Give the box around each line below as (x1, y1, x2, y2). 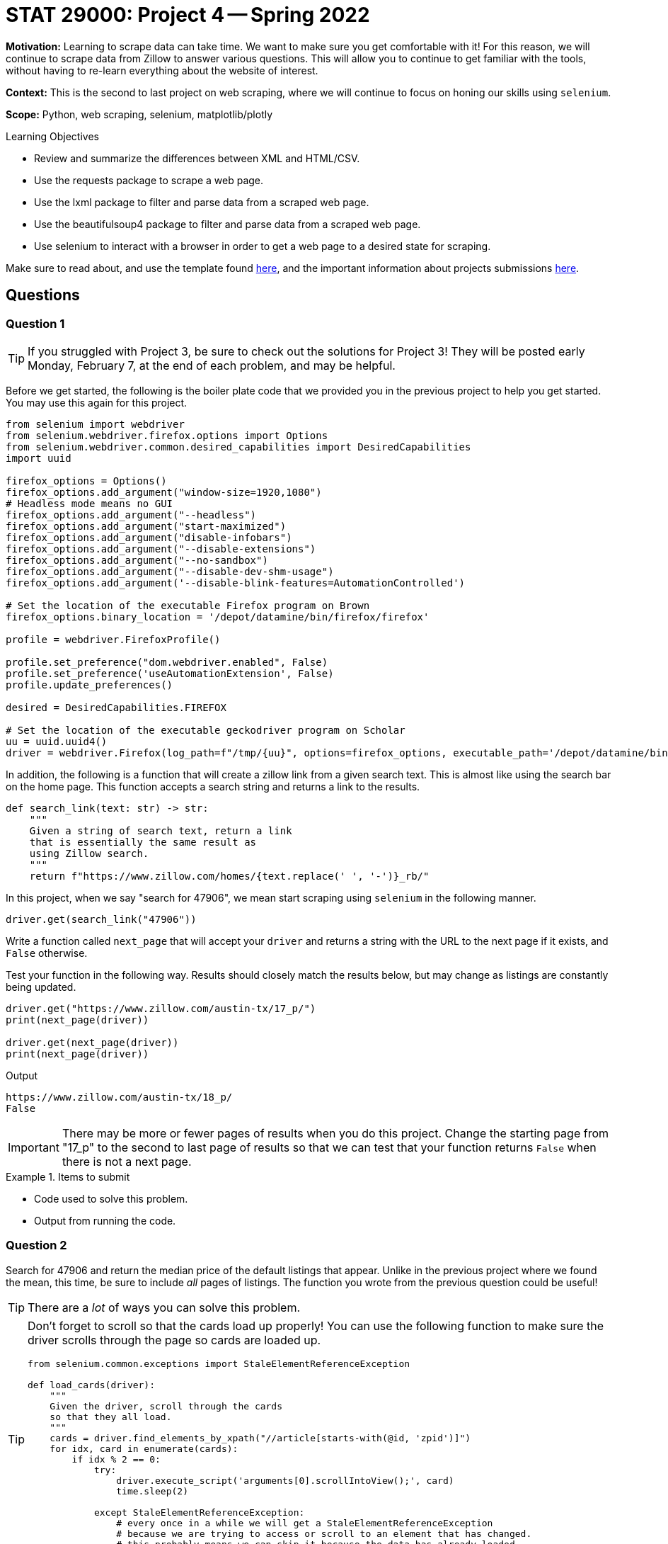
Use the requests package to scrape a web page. (34, 174, 264, 186)
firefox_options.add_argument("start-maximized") (6, 520, 287, 532)
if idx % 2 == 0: (71, 1453, 161, 1465)
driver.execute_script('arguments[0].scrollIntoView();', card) (116, 1475, 454, 1486)
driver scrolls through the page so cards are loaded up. (28, 1332, 321, 1347)
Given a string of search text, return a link (29, 824, 292, 836)
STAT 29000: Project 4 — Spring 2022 (6, 3, 370, 27)
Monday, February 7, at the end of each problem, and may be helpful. (28, 358, 396, 373)
